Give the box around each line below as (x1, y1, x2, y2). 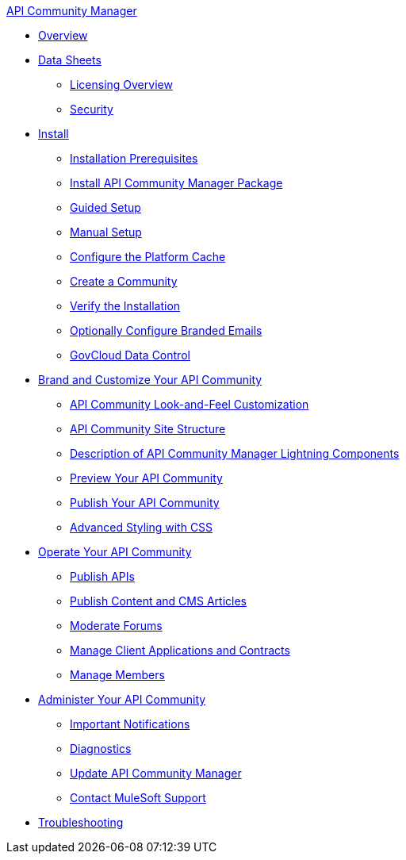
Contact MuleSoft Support (70, 791, 206, 804)
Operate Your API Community (38, 545, 192, 559)
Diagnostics (70, 742, 132, 755)
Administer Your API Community (38, 693, 206, 706)
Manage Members (70, 668, 165, 681)
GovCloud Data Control (70, 348, 190, 362)
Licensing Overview (70, 78, 173, 91)
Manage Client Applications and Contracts (70, 643, 290, 657)
